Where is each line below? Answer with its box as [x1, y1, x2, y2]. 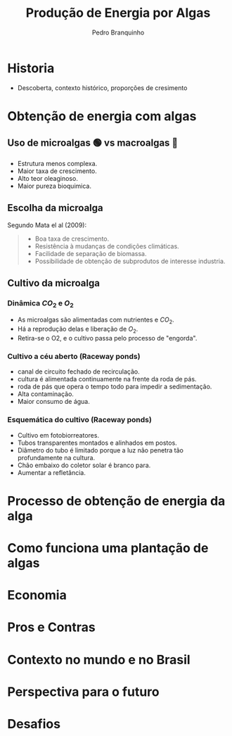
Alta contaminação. [17, 390, 74, 398]
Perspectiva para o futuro [7, 684, 160, 699]
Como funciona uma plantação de [7, 540, 209, 557]
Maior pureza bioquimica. [17, 182, 91, 190]
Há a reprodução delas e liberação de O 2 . [17, 325, 138, 335]
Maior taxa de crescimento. [17, 167, 97, 175]
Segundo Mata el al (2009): [7, 220, 86, 229]
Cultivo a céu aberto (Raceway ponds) [7, 351, 141, 361]
